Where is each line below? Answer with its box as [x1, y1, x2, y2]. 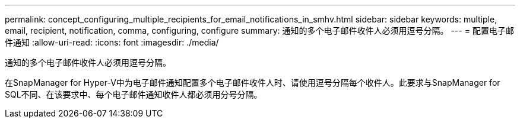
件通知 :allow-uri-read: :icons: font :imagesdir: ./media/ [5, 37, 219, 47]
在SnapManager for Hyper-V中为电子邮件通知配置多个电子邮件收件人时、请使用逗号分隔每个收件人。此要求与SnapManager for [5, 77, 500, 88]
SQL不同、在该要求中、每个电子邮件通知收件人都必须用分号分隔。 [5, 89, 262, 99]
